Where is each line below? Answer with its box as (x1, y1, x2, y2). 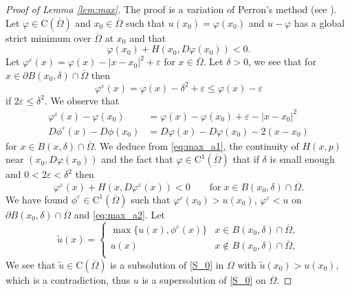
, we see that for (248, 54, 316, 69)
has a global (294, 15, 345, 30)
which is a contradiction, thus (6, 272, 131, 287)
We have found (6, 192, 69, 206)
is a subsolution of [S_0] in (110, 257, 224, 271)
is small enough (270, 152, 335, 166)
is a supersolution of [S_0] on (142, 272, 266, 287)
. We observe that (44, 93, 120, 107)
